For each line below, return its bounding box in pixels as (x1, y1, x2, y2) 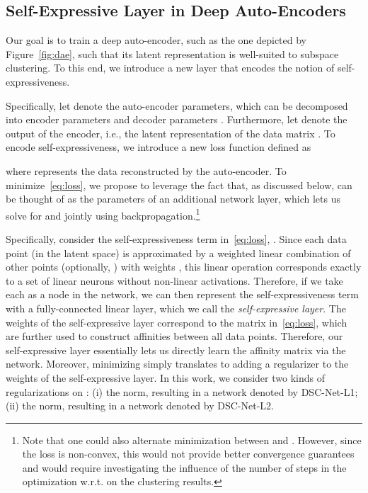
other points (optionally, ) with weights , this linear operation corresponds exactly (6, 259, 362, 274)
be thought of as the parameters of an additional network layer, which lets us (6, 191, 340, 206)
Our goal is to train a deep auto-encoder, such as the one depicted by (6, 33, 306, 47)
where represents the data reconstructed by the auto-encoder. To (6, 163, 287, 178)
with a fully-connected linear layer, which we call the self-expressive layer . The (6, 300, 346, 315)
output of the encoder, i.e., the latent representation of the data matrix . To (6, 125, 335, 140)
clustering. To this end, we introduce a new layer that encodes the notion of (6, 60, 335, 75)
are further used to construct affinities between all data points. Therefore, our (6, 329, 343, 344)
